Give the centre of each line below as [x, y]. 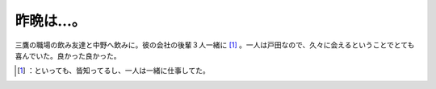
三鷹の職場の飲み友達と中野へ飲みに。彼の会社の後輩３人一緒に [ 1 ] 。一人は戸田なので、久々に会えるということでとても [215, 45]
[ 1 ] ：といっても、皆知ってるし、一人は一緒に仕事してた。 [113, 71]
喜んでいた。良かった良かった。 [68, 55]
